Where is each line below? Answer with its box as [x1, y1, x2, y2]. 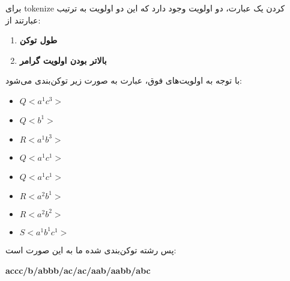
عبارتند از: [5, 13, 41, 26]
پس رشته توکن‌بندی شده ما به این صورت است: [5, 243, 177, 256]
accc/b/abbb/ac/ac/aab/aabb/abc [5, 264, 151, 276]
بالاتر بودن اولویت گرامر [19, 54, 107, 66]
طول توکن [19, 34, 58, 46]
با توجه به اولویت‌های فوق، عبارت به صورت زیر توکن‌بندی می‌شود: [5, 74, 242, 87]
